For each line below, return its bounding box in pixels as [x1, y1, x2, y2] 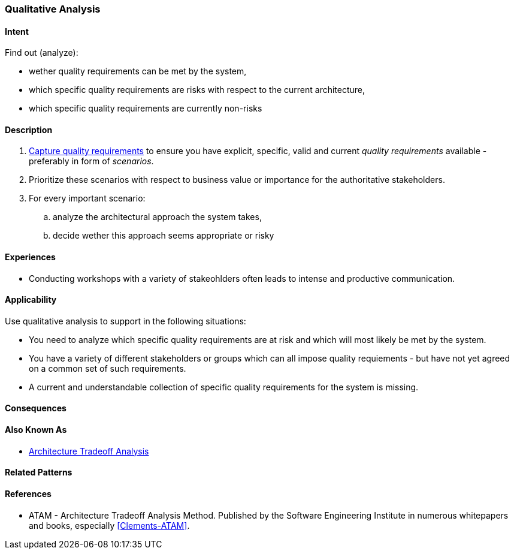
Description [5, 124, 53, 135]
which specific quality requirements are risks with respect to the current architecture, [29, 85, 365, 95]
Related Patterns [5, 467, 72, 478]
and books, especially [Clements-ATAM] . [29, 520, 190, 531]
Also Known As [5, 424, 67, 435]
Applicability [5, 294, 57, 305]
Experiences [5, 252, 56, 263]
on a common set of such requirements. [29, 363, 186, 374]
